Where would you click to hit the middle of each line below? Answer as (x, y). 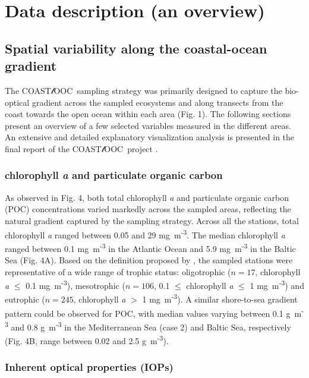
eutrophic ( (25, 299)
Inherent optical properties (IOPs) (89, 367)
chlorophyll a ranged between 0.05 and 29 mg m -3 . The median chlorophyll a (145, 234)
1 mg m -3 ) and (277, 284)
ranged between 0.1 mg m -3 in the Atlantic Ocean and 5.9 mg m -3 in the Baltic (150, 247)
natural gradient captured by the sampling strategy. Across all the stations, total (152, 220)
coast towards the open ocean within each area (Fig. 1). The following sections (148, 114)
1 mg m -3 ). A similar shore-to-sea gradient (220, 298)
